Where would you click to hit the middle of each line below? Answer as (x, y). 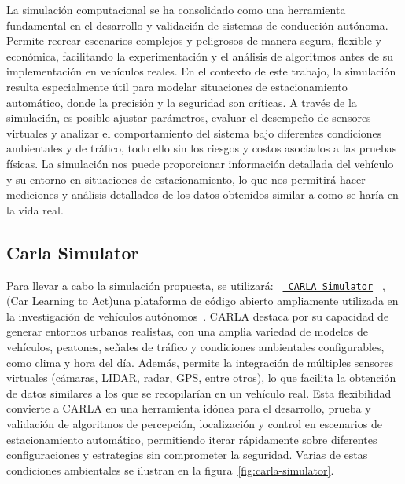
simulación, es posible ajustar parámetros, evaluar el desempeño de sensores (189, 117)
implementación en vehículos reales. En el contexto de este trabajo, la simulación (201, 71)
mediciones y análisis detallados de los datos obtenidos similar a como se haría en (202, 194)
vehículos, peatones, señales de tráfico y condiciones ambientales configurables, (195, 346)
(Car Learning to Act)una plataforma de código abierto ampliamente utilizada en (202, 301)
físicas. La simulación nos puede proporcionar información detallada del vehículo (200, 163)
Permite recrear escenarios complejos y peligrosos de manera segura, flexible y (194, 40)
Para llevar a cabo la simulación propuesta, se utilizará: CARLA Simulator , (196, 285)
